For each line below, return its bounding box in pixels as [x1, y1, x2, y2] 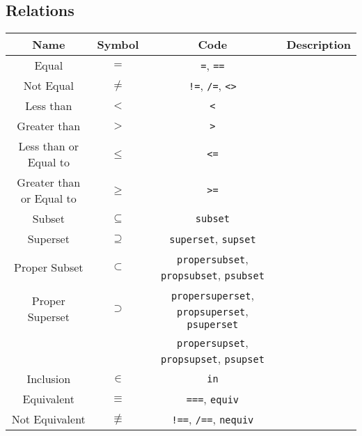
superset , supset [169, 231, 256, 247]
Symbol [97, 36, 139, 53]
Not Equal [23, 77, 74, 94]
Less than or [18, 138, 79, 155]
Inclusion [26, 371, 71, 387]
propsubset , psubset [160, 267, 265, 283]
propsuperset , [177, 303, 249, 320]
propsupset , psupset [160, 350, 265, 367]
